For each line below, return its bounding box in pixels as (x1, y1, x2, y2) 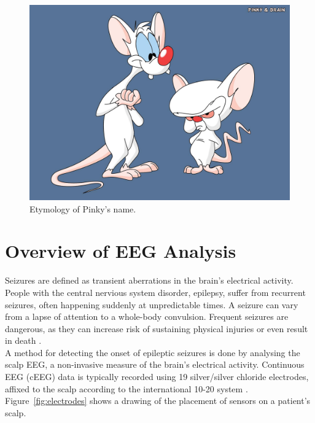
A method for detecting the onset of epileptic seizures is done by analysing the (5, 346, 300, 359)
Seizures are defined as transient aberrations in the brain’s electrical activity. (5, 274, 294, 287)
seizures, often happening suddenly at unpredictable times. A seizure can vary (5, 298, 298, 311)
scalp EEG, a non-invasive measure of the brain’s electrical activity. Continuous (5, 358, 305, 371)
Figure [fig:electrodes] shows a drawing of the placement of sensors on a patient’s (5, 394, 311, 407)
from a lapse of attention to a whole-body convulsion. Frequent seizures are (5, 310, 289, 323)
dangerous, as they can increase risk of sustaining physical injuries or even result (5, 322, 308, 335)
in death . (5, 334, 42, 347)
